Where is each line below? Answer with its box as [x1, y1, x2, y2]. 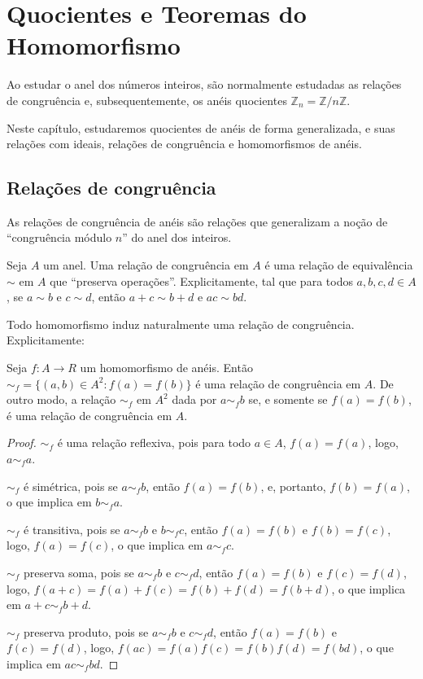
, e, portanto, [260, 477, 326, 494]
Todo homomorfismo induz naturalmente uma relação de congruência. [7, 315, 355, 332]
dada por [172, 391, 217, 408]
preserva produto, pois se [24, 623, 149, 640]
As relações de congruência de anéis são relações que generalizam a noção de [7, 212, 388, 230]
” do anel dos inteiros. [122, 229, 232, 246]
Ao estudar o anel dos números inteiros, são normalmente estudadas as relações [7, 76, 402, 93]
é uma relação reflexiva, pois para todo [57, 434, 251, 451]
